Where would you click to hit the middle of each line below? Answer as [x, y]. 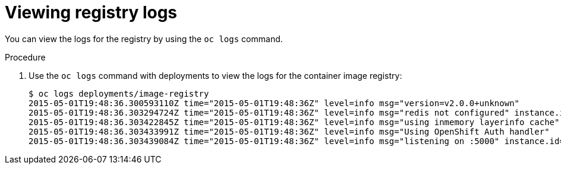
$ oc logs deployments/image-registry [119, 93]
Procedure [25, 57]
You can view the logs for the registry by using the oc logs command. [144, 39]
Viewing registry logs [91, 12]
